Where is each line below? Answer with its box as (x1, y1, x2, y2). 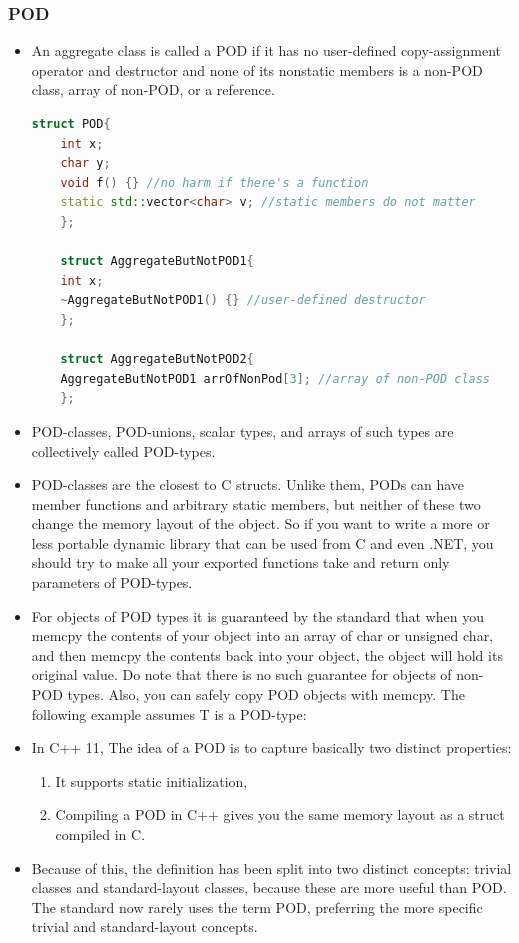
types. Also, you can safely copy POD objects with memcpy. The (67, 684, 465, 705)
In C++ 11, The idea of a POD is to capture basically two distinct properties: (31, 737, 512, 758)
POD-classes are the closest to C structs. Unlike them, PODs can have (31, 474, 465, 495)
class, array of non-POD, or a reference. (31, 79, 275, 100)
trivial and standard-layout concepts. (31, 916, 258, 937)
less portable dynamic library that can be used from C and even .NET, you (31, 532, 494, 553)
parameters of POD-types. (31, 572, 193, 593)
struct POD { (31, 117, 111, 131)
